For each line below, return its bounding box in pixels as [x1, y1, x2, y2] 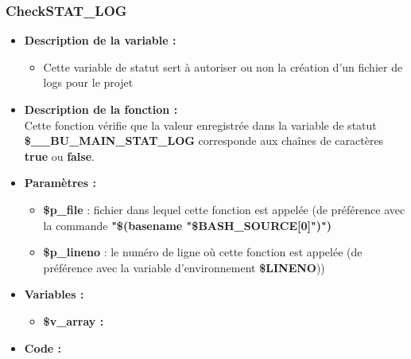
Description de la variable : [24, 32, 176, 49]
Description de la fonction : [24, 101, 178, 117]
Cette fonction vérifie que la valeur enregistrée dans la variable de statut [24, 116, 377, 133]
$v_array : [43, 312, 104, 329]
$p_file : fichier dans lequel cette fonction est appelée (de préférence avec [43, 201, 405, 217]
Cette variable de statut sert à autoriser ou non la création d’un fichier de [43, 58, 403, 75]
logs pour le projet [43, 74, 134, 91]
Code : [24, 339, 62, 356]
